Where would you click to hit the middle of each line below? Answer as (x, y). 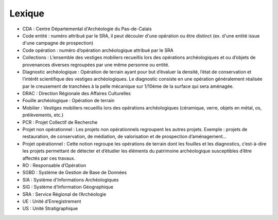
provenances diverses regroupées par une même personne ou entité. (96, 65)
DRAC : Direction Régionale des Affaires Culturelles (77, 94)
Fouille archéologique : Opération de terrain (68, 101)
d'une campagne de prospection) (58, 43)
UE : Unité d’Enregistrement (52, 201)
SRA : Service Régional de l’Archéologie (64, 194)
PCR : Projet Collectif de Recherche (60, 122)
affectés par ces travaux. (49, 158)
